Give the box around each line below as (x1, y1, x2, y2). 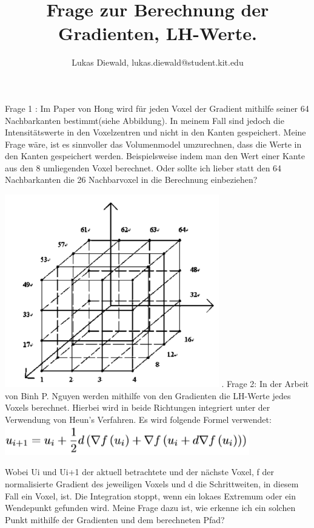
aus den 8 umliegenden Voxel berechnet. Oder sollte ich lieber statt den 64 (5, 161, 282, 174)
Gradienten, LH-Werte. (58, 21, 257, 46)
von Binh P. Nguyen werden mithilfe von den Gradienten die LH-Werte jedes (5, 389, 291, 402)
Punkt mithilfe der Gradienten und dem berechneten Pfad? (5, 513, 225, 526)
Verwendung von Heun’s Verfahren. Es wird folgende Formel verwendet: (5, 413, 272, 425)
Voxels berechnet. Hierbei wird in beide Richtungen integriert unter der (5, 401, 270, 414)
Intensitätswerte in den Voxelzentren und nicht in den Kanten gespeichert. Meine (5, 126, 306, 139)
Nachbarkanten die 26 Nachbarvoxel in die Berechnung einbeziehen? (5, 173, 258, 186)
